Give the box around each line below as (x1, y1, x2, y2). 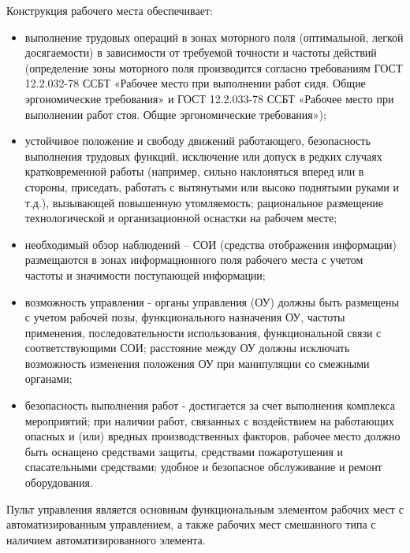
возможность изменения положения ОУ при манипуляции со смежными (24, 354, 370, 371)
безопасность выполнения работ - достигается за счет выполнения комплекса (24, 397, 396, 414)
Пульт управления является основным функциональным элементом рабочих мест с (6, 500, 404, 517)
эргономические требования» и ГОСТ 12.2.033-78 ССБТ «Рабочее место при (24, 90, 394, 106)
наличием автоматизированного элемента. (6, 531, 206, 547)
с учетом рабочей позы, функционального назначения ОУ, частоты (24, 309, 345, 325)
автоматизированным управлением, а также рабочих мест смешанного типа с (6, 516, 376, 533)
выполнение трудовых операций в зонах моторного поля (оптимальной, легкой (24, 28, 404, 45)
